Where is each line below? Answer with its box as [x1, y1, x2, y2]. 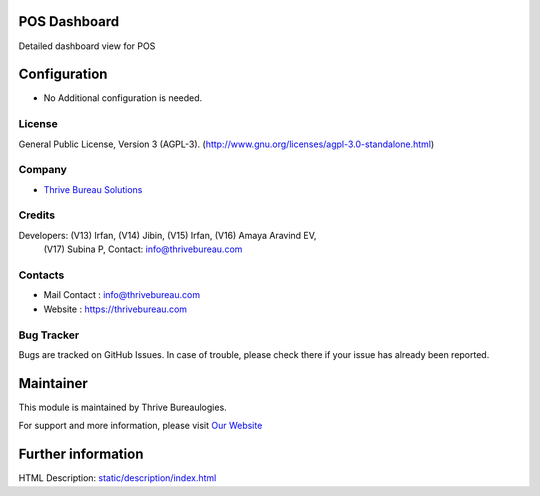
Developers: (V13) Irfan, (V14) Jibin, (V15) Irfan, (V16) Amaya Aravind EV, [18, 229, 317, 241]
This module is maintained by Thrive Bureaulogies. [18, 401, 227, 413]
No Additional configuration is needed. [43, 92, 203, 104]
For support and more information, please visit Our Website [18, 420, 263, 432]
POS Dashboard [18, 13, 120, 30]
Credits [18, 208, 55, 222]
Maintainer [18, 375, 89, 392]
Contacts [18, 268, 65, 282]
